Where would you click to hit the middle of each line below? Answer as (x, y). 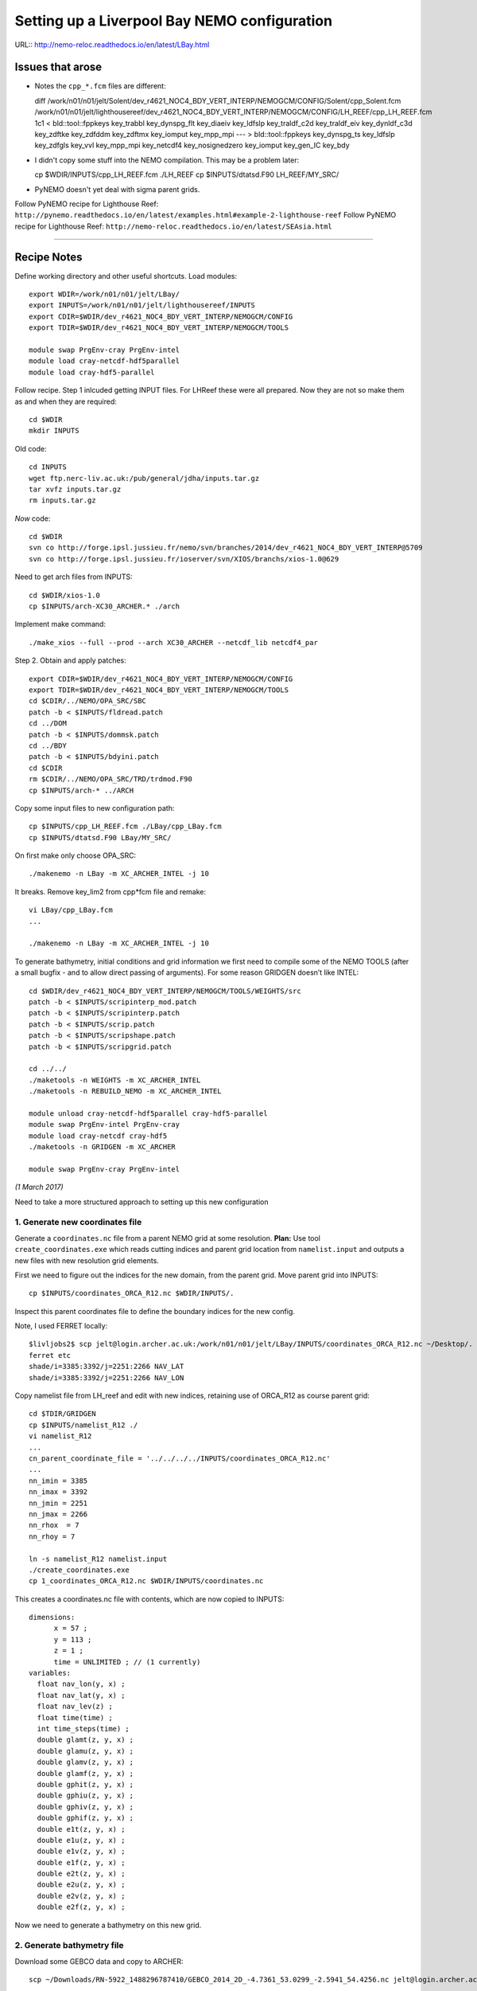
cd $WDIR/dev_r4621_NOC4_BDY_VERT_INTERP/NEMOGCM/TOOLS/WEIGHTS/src (165, 991)
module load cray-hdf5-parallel (92, 372)
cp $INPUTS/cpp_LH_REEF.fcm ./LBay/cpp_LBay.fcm (125, 827)
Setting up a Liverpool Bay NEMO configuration (174, 21)
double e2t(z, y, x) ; (81, 1874)
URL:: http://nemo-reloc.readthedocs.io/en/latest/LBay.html (112, 45)
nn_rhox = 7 (54, 1526)
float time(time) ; (75, 1717)
